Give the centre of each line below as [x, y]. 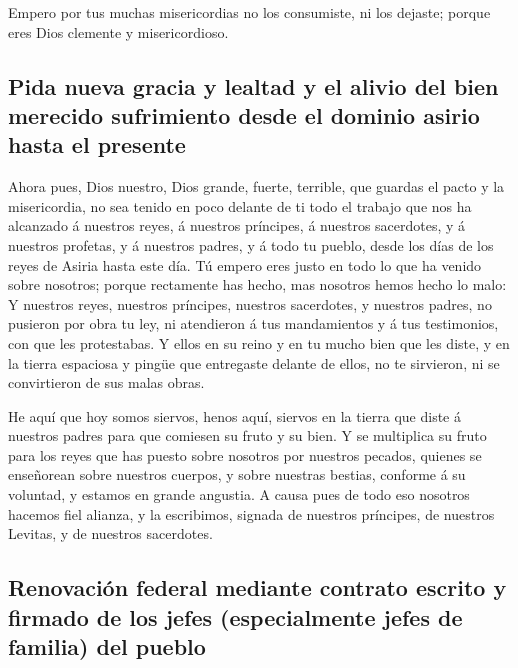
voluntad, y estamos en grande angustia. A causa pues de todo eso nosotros [239, 494]
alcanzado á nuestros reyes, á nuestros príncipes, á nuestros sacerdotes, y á [237, 225]
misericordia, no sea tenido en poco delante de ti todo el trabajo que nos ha [240, 205]
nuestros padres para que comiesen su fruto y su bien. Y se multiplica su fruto [247, 435]
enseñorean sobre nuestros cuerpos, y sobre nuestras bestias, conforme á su [237, 474]
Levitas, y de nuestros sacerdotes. [110, 533]
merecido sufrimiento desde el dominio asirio [244, 114]
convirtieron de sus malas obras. [106, 382]
